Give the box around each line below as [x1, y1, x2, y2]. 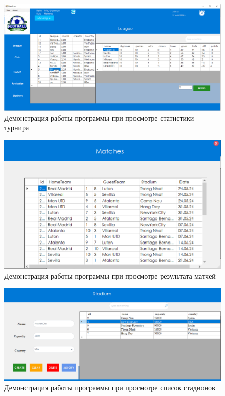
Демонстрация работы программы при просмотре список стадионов [4, 382, 215, 393]
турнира [4, 122, 29, 133]
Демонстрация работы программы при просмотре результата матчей [4, 270, 216, 281]
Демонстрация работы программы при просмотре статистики [4, 112, 194, 123]
